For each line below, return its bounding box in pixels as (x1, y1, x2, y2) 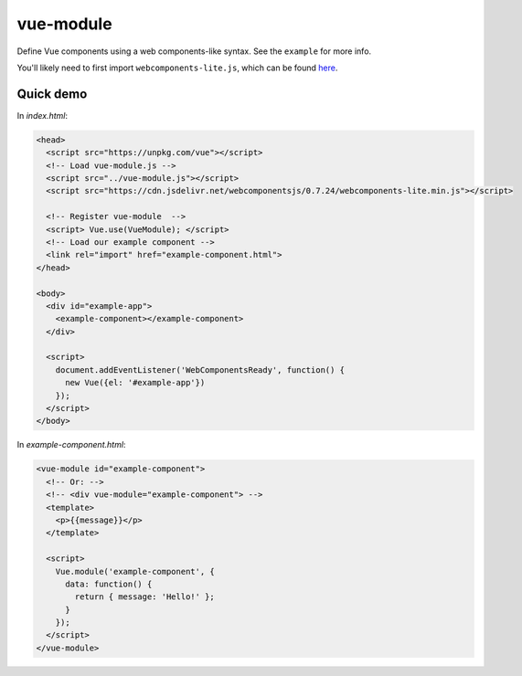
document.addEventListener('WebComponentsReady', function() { (55, 364, 346, 375)
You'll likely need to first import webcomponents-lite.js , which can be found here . (16, 62, 338, 73)
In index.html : (16, 110, 69, 121)
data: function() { (65, 578, 153, 589)
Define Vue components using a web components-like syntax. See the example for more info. (16, 46, 372, 57)
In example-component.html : (16, 439, 126, 450)
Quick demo (16, 86, 88, 101)
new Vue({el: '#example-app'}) (65, 377, 206, 388)
